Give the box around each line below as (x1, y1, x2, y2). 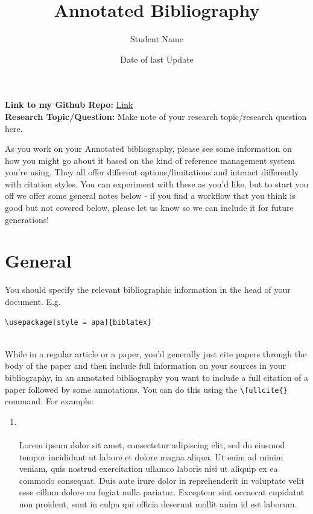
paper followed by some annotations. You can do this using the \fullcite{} (5, 383, 288, 395)
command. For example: (5, 395, 93, 407)
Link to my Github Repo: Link (5, 98, 133, 111)
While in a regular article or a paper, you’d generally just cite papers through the (5, 347, 307, 360)
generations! (5, 213, 49, 225)
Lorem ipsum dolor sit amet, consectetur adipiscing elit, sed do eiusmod (19, 438, 285, 451)
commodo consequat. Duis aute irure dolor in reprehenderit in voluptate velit (19, 474, 305, 486)
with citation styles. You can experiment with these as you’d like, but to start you (5, 177, 309, 190)
